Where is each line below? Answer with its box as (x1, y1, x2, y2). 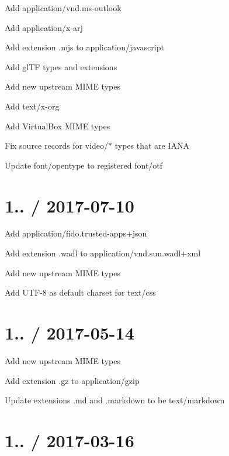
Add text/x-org (5, 100, 60, 112)
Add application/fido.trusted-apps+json (5, 227, 147, 239)
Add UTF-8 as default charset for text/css (5, 286, 156, 299)
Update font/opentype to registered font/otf (5, 159, 163, 171)
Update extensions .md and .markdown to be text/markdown (5, 394, 225, 406)
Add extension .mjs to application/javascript (5, 41, 164, 53)
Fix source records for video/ (5, 139, 109, 152)
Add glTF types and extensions (5, 60, 117, 73)
